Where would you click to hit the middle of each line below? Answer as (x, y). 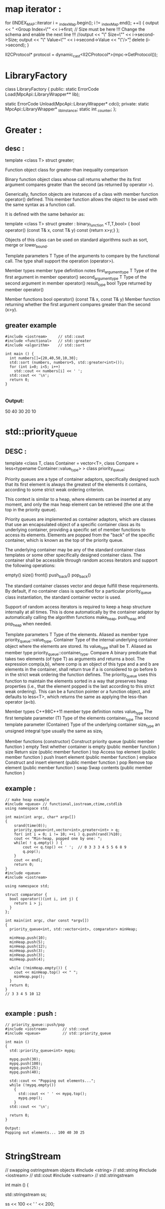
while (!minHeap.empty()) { (38, 968)
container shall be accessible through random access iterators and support (81, 560)
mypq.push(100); (26, 1064)
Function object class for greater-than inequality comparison (66, 170)
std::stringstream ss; (26, 1194)
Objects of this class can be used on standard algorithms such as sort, (77, 240)
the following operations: (30, 565)
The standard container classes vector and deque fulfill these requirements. (82, 586)
